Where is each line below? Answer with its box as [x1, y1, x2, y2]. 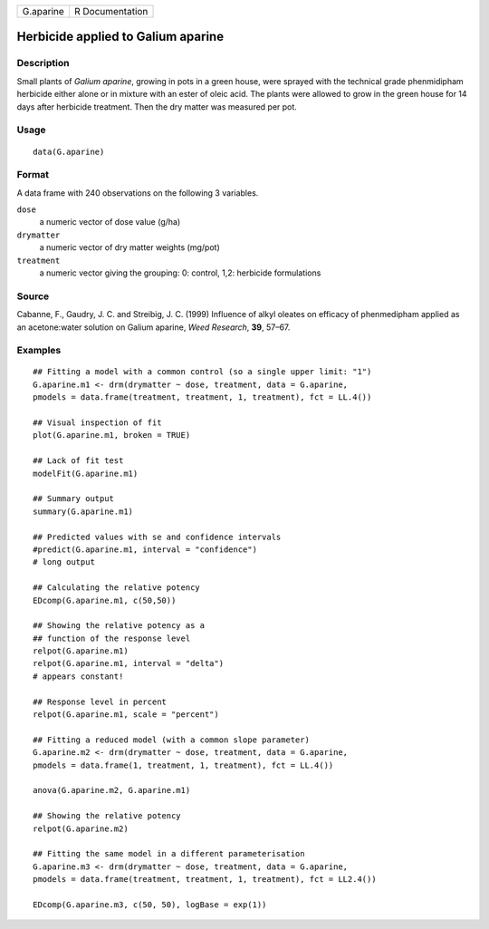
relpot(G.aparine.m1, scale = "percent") [33, 710, 219, 720]
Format [16, 169, 50, 181]
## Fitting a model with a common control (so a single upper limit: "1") [33, 367, 372, 377]
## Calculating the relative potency [33, 583, 201, 593]
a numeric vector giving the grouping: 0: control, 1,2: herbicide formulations [39, 267, 321, 278]
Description [16, 57, 70, 70]
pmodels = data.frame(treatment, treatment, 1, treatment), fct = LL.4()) [33, 392, 372, 402]
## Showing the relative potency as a [33, 621, 206, 631]
